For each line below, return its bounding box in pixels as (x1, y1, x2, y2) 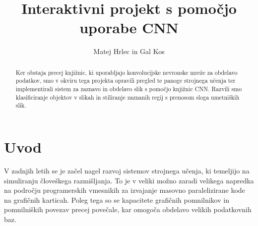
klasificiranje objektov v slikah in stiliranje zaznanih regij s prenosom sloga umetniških (15, 93, 240, 101)
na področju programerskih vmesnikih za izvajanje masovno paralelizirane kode (4, 185, 245, 195)
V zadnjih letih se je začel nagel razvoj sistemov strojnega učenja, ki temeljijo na (4, 165, 250, 175)
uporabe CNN (79, 17, 179, 38)
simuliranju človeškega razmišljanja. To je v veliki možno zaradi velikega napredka (4, 175, 254, 185)
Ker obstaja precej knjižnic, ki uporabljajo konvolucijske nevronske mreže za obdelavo (15, 68, 238, 76)
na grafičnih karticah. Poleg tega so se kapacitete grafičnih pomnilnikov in (4, 194, 229, 205)
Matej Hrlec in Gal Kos (93, 46, 165, 56)
